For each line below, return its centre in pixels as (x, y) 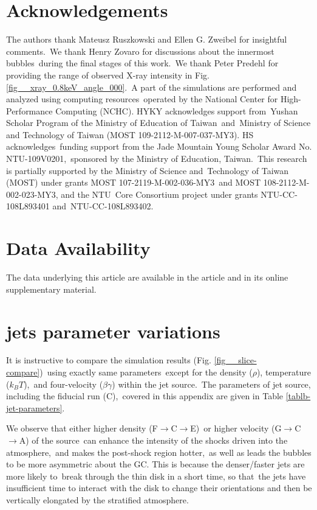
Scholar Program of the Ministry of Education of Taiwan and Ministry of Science (158, 123)
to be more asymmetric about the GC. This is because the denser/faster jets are (155, 464)
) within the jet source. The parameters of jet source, (211, 384)
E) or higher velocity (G (236, 428)
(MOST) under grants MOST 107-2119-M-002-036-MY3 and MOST (134, 182)
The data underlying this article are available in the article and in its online (147, 277)
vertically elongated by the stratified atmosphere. (97, 500)
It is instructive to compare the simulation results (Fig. (109, 360)
